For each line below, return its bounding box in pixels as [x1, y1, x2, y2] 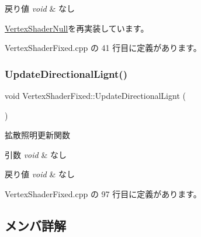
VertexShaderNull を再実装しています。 [5, 22, 149, 34]
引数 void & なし [5, 148, 67, 160]
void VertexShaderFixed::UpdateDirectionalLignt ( [5, 90, 186, 101]
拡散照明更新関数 [5, 129, 70, 141]
